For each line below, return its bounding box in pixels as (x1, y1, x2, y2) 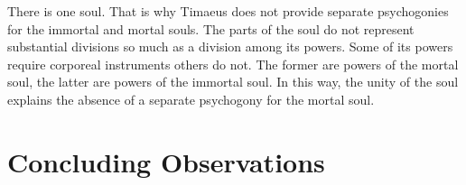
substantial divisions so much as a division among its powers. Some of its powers (7, 37, 453, 56)
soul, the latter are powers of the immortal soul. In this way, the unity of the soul (7, 72, 459, 91)
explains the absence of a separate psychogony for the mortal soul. (7, 89, 375, 108)
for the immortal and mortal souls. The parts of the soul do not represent (7, 19, 415, 38)
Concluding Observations (7, 143, 325, 180)
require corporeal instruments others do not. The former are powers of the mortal (7, 54, 459, 73)
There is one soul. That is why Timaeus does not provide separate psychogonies (7, 2, 449, 20)
